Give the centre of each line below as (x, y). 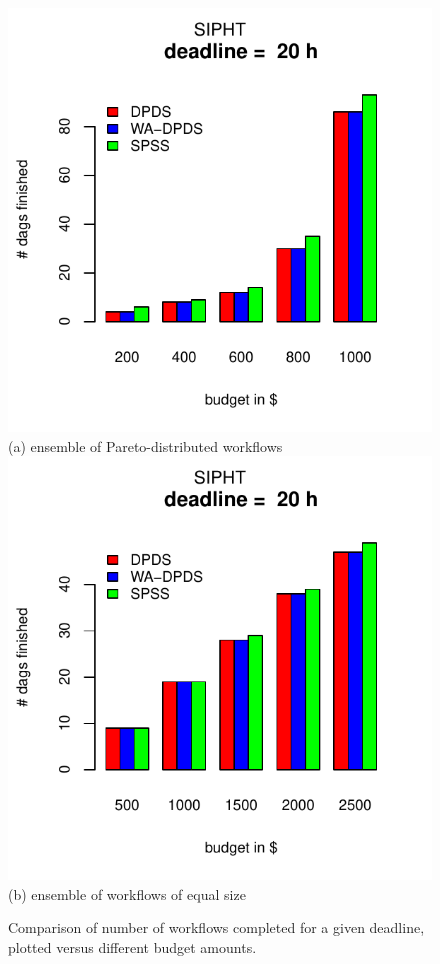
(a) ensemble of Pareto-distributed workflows (145, 445)
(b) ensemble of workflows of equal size (127, 893)
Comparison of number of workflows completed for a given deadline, (216, 927)
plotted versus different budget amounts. (132, 946)
